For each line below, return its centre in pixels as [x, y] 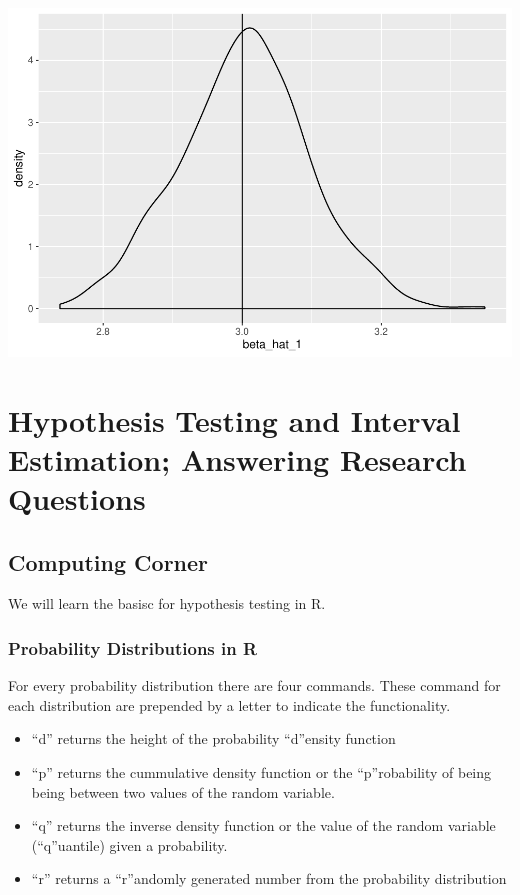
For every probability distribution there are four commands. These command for [254, 685]
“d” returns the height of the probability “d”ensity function [213, 738]
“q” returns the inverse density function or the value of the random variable [263, 825]
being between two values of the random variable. [183, 791]
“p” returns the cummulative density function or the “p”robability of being [261, 772]
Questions [77, 498]
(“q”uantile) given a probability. [129, 844]
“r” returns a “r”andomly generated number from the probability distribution [269, 878]
